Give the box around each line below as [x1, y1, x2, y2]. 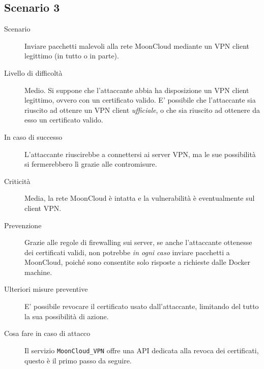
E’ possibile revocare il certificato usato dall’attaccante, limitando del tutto [24, 301, 259, 312]
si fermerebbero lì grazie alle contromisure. [24, 159, 157, 169]
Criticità [4, 175, 31, 186]
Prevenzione [4, 220, 42, 230]
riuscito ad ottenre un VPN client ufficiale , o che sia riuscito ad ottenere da [24, 104, 260, 115]
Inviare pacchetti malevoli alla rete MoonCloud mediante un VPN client [24, 40, 250, 51]
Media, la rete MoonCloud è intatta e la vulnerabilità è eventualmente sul [24, 193, 255, 203]
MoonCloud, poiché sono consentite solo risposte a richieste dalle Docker [24, 257, 251, 267]
